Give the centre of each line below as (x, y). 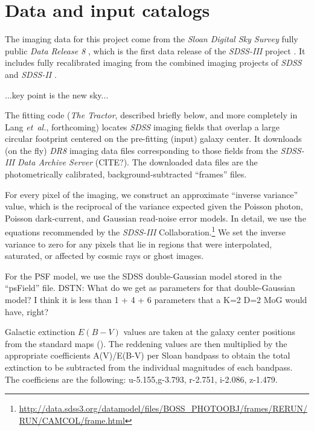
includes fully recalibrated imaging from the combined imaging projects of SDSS (153, 62)
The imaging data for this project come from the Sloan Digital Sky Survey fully (152, 39)
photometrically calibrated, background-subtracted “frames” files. (126, 174)
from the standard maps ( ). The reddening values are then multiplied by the (146, 343)
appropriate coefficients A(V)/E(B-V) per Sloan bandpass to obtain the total (148, 355)
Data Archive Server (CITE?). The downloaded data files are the (137, 162)
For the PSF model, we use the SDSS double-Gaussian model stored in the (143, 276)
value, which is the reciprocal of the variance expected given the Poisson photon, (154, 206)
